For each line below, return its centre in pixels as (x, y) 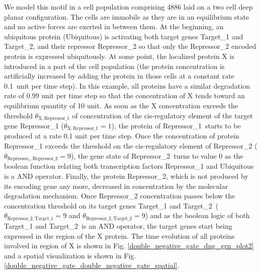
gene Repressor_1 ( (34, 125)
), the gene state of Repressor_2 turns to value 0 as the (157, 155)
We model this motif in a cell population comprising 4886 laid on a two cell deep (128, 7)
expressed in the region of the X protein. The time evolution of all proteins (119, 235)
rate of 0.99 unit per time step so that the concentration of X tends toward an (125, 95)
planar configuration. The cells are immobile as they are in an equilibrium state (127, 16)
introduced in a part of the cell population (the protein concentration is (114, 66)
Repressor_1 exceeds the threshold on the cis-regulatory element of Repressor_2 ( (131, 146)
